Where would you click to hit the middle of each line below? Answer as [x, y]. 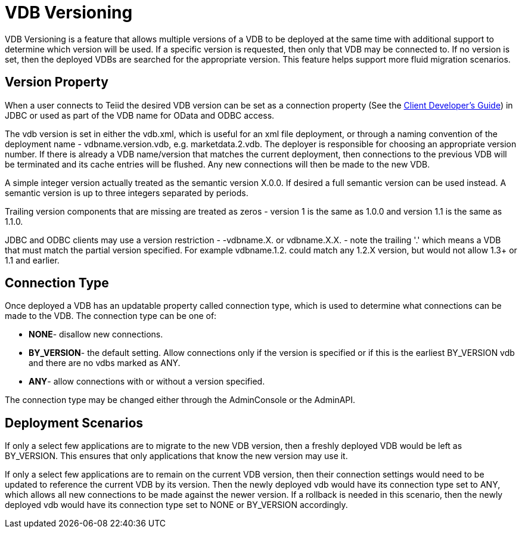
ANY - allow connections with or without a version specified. [147, 382]
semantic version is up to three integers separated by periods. [127, 193]
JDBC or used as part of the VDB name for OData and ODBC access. [140, 115]
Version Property [57, 82]
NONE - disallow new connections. [96, 334]
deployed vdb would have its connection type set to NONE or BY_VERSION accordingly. [176, 505]
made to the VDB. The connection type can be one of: [111, 316]
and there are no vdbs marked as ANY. [105, 363]
